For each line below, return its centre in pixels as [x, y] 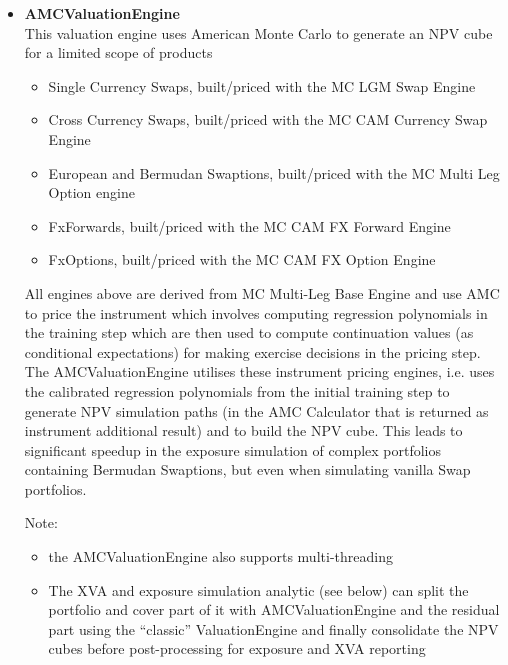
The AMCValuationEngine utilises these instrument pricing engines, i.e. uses [259, 371]
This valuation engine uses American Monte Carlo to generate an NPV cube [258, 32]
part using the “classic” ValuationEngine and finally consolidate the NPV [273, 628]
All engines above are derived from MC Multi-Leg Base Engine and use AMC [262, 292]
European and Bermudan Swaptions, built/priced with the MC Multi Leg [274, 172]
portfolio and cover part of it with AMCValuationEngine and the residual [274, 609]
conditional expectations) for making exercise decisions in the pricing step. [252, 351]
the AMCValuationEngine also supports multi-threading [220, 556]
